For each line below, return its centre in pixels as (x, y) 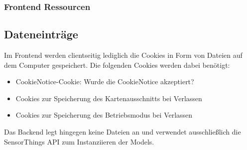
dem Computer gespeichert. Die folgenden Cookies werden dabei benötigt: (117, 65)
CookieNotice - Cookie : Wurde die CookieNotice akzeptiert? (105, 81)
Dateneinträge (41, 34)
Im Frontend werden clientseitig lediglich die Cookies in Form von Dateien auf (123, 55)
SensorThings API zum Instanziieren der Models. (79, 141)
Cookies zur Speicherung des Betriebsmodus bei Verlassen (104, 115)
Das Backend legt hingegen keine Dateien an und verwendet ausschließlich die (123, 132)
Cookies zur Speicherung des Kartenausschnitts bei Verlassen (109, 98)
